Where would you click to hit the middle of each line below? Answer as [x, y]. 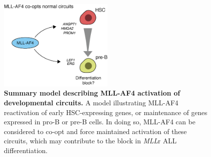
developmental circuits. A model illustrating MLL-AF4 [91, 102]
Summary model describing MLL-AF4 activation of [92, 93]
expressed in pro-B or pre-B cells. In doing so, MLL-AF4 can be [100, 122]
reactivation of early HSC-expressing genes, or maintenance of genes [106, 112]
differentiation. [26, 150]
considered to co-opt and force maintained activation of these [95, 131]
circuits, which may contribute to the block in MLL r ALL [90, 141]
